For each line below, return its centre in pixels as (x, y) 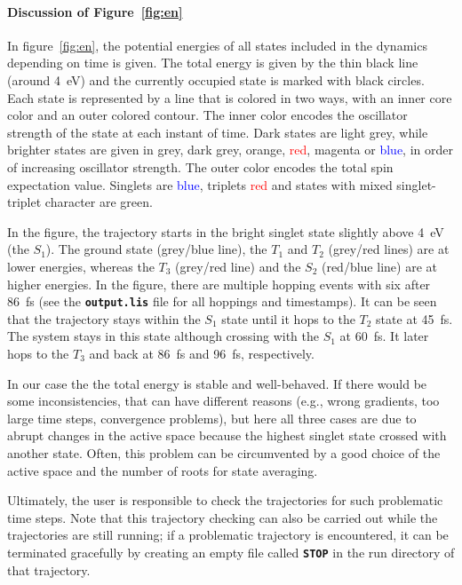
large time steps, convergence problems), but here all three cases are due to (212, 418)
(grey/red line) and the (238, 266)
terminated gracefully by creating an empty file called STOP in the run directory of (231, 552)
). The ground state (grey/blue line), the (156, 249)
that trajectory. (49, 569)
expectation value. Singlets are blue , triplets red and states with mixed (200, 184)
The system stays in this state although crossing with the (163, 336)
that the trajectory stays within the (104, 318)
